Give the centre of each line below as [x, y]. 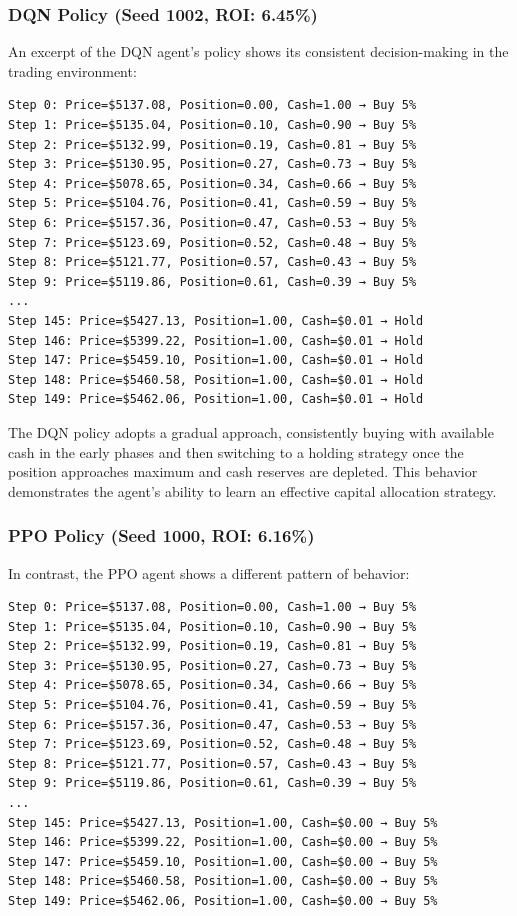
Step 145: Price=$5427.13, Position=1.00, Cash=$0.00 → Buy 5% [223, 822]
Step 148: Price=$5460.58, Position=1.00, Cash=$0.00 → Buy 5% [223, 881]
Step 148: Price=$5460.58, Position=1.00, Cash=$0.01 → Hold [216, 379]
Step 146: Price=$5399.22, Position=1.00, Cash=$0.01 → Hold [216, 340]
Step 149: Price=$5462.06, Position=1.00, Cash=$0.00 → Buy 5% [223, 901]
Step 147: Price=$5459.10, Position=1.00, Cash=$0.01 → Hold [216, 360]
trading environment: [72, 70]
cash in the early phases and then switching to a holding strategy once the [236, 451]
